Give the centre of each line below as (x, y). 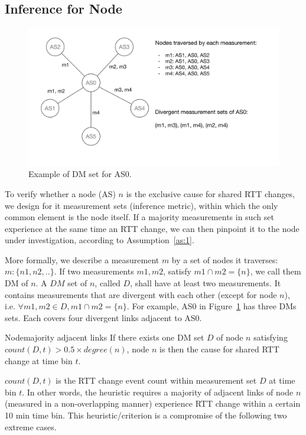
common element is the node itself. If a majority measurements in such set (139, 217)
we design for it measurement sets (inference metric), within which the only (141, 205)
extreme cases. (31, 426)
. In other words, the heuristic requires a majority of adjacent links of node (158, 392)
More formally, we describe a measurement (82, 259)
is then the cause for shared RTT (219, 349)
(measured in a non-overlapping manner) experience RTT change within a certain (153, 403)
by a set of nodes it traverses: (225, 259)
